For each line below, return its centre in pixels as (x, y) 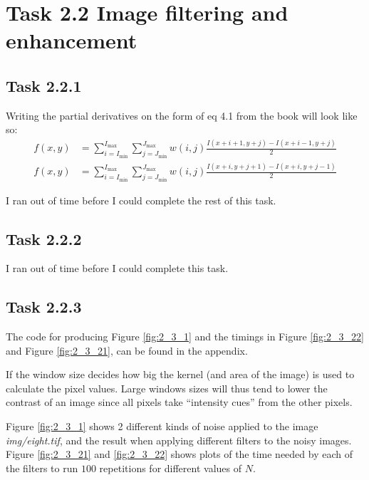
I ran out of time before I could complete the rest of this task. (141, 200)
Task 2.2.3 (44, 307)
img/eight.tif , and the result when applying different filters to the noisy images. (179, 440)
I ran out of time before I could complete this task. (117, 268)
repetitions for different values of (171, 468)
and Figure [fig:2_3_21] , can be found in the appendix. (127, 350)
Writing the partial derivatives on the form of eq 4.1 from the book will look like (182, 115)
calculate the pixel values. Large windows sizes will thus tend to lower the (167, 388)
